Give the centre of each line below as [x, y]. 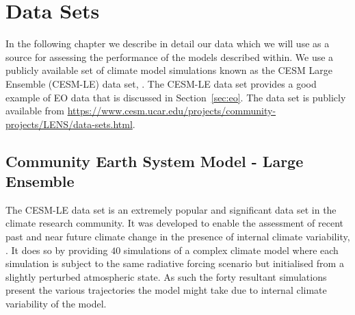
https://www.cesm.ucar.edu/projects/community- [172, 111]
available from [35, 111]
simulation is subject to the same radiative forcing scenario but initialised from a [175, 263]
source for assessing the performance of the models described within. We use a [170, 56]
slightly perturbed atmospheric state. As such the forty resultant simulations [166, 276]
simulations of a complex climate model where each [231, 250]
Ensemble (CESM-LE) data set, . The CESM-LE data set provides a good [161, 83]
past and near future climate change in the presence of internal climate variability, [178, 237]
